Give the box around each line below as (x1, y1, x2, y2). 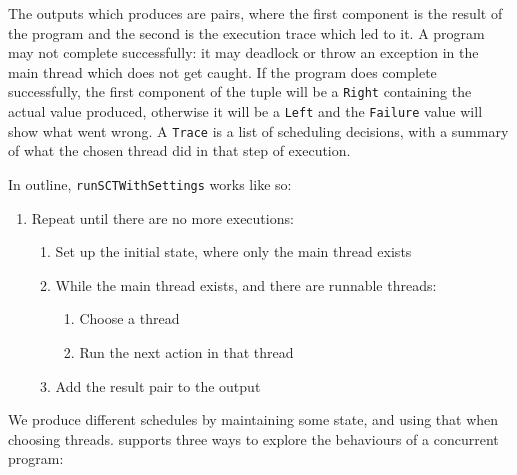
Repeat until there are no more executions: (31, 207, 294, 228)
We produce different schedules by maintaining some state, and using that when (8, 409, 499, 430)
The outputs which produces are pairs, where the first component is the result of (8, 3, 503, 23)
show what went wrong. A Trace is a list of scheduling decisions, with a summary (8, 120, 509, 141)
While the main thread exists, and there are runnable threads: (55, 274, 437, 295)
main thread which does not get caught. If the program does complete (8, 61, 437, 82)
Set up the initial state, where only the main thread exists (55, 241, 412, 262)
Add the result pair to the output (55, 375, 261, 396)
